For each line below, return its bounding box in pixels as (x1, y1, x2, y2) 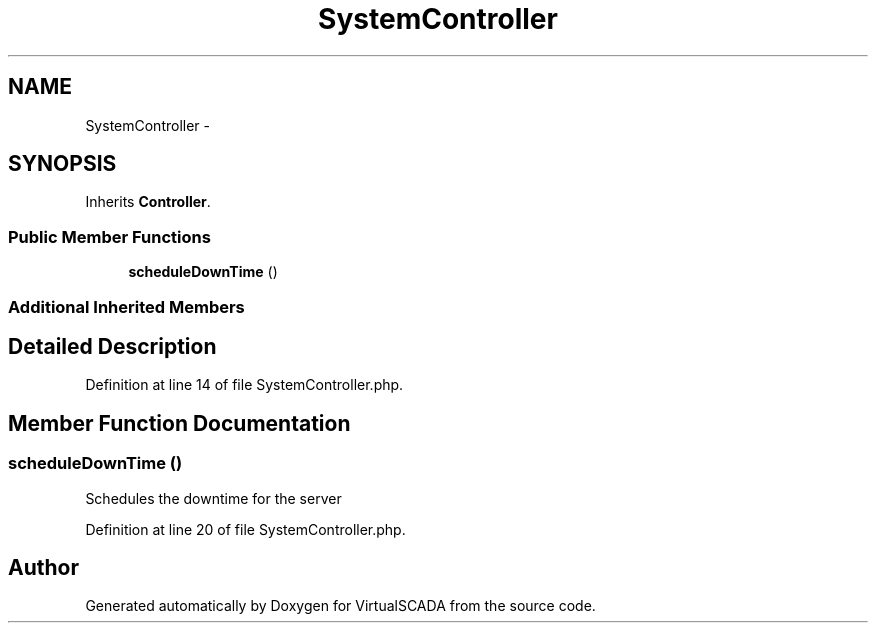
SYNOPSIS (8, 151, 117, 177)
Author (8, 555, 79, 581)
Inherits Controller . (85, 193, 211, 211)
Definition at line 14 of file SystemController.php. (85, 376, 404, 394)
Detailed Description (8, 333, 217, 359)
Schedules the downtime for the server (85, 489, 342, 507)
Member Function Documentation (8, 410, 351, 436)
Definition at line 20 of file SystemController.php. (85, 520, 406, 538)
